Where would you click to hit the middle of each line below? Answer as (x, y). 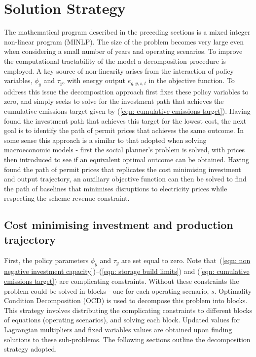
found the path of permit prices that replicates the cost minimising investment (123, 169)
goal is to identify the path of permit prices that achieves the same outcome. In (124, 130)
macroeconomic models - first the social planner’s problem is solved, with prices (124, 150)
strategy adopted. (31, 349)
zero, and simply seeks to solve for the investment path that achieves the (114, 101)
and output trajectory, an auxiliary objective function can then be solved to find (125, 179)
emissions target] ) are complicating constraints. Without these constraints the (122, 281)
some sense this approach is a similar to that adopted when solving (105, 140)
